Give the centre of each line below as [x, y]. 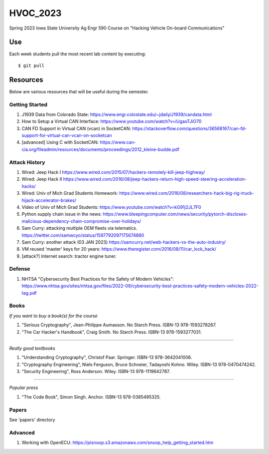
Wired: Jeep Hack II [42, 179]
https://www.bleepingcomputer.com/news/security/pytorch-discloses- [175, 214]
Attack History [27, 162]
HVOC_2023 [35, 13]
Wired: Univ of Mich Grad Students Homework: [70, 193]
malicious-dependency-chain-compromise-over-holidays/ [81, 221]
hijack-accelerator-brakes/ [49, 200]
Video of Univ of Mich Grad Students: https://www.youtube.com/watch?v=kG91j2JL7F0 [111, 207]
